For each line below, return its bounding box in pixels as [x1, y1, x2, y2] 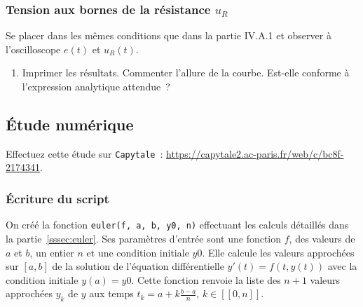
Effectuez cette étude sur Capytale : [6, 146, 163, 161]
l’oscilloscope [6, 41, 61, 56]
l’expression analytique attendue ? [22, 79, 170, 93]
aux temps [89, 286, 134, 301]
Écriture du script [6, 189, 109, 207]
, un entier [29, 245, 74, 259]
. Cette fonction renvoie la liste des [131, 272, 281, 287]
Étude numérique [6, 113, 134, 135]
